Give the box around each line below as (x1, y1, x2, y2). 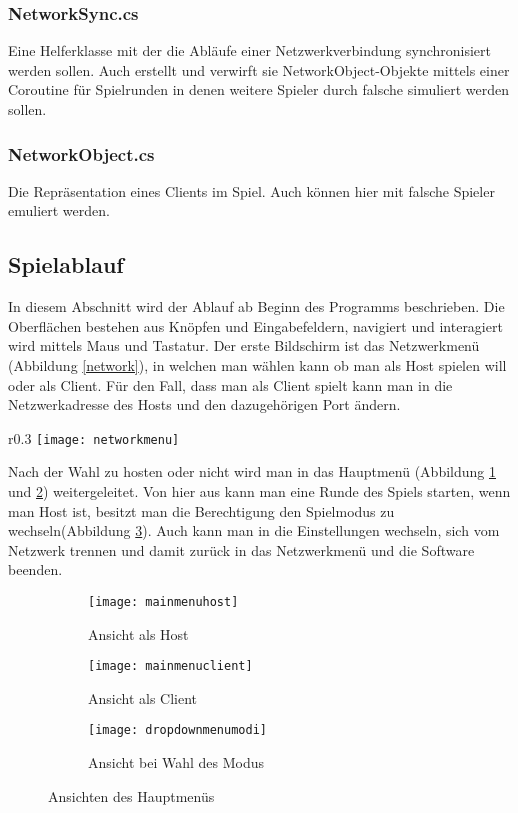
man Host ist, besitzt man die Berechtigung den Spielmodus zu (8, 500, 395, 521)
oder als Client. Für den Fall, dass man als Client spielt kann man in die (8, 374, 453, 395)
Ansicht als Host (88, 623, 189, 644)
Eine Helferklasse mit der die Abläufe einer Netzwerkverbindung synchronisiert (8, 40, 492, 61)
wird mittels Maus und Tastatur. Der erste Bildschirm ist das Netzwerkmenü (8, 335, 480, 356)
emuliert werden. (8, 200, 110, 221)
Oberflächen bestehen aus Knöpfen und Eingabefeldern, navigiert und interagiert (8, 315, 503, 336)
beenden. (8, 559, 63, 580)
